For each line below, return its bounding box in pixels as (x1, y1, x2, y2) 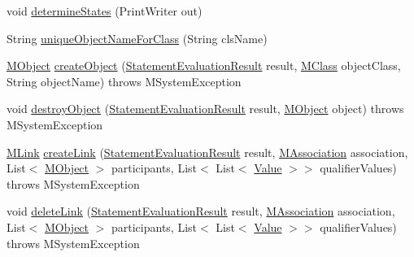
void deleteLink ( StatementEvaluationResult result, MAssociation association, (7, 203, 395, 220)
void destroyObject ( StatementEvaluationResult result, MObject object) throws (7, 100, 404, 117)
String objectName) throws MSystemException (7, 72, 242, 89)
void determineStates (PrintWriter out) (7, 2, 203, 19)
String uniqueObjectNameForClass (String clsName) (7, 29, 268, 46)
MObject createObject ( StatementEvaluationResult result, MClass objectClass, (7, 57, 401, 74)
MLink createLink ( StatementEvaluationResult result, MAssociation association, (7, 143, 408, 160)
